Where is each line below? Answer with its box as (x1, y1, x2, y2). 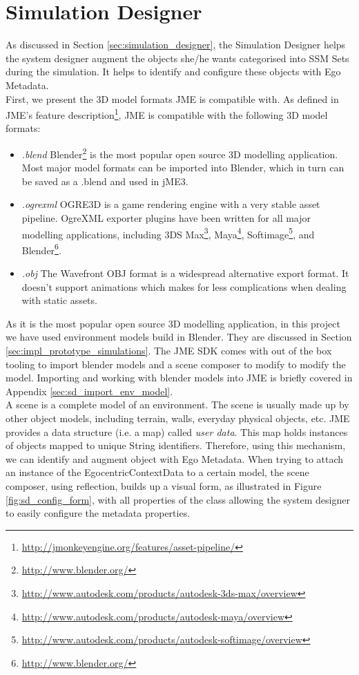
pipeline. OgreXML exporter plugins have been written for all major (21, 210, 311, 225)
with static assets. (21, 293, 97, 307)
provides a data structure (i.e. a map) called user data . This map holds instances (6, 424, 348, 439)
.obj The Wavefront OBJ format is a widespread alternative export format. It (21, 266, 349, 281)
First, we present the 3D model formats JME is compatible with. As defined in (6, 91, 339, 106)
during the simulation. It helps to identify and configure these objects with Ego (6, 64, 341, 79)
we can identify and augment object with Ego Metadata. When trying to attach (6, 451, 344, 466)
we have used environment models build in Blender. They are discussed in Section (6, 330, 352, 344)
